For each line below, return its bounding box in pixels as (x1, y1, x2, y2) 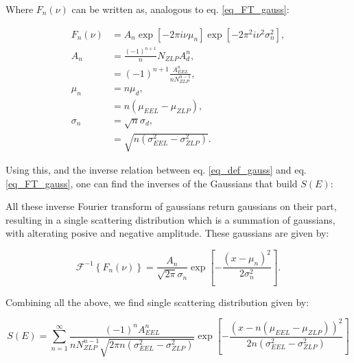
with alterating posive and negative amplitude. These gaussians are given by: (5, 226, 329, 240)
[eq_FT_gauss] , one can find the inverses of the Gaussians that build (5, 176, 298, 190)
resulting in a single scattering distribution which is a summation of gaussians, (5, 212, 335, 226)
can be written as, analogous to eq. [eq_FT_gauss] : (71, 2, 290, 16)
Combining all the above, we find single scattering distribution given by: (5, 294, 309, 309)
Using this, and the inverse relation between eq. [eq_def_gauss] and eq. (5, 162, 307, 176)
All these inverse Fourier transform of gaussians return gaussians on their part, (5, 199, 337, 213)
